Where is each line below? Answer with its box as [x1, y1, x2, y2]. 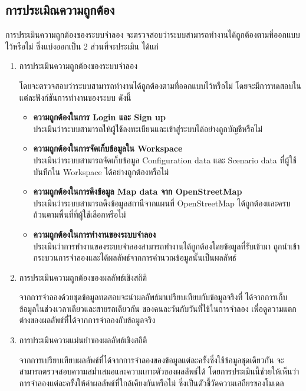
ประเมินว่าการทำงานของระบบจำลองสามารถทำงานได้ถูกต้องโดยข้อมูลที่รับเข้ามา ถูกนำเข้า [33, 239, 300, 252]
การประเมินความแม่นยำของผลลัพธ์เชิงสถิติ [19, 334, 147, 346]
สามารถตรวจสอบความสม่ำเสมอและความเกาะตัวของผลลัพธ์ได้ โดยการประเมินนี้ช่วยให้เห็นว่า [19, 365, 300, 377]
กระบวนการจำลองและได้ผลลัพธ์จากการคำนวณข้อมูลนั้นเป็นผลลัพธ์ [33, 251, 236, 264]
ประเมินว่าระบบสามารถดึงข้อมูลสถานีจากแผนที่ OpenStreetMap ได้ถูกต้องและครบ [33, 196, 291, 209]
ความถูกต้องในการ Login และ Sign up [33, 111, 166, 123]
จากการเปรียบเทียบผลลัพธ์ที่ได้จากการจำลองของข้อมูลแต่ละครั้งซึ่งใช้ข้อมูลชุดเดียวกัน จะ [19, 353, 284, 366]
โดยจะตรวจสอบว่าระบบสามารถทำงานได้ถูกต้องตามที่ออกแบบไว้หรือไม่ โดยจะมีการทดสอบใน [19, 79, 301, 91]
